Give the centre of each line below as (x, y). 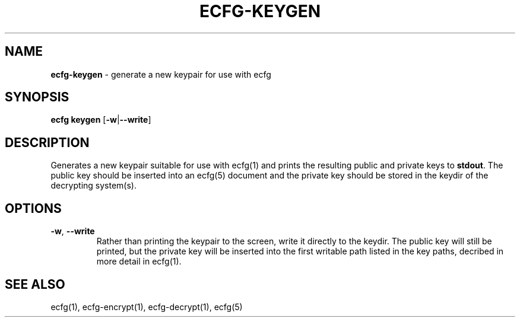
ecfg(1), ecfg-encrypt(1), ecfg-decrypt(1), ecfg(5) (147, 307)
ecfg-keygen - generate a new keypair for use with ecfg (161, 74)
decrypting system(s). (93, 186)
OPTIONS (33, 208)
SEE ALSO (35, 284)
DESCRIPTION (47, 142)
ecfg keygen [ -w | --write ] (101, 120)
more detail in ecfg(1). (139, 262)
